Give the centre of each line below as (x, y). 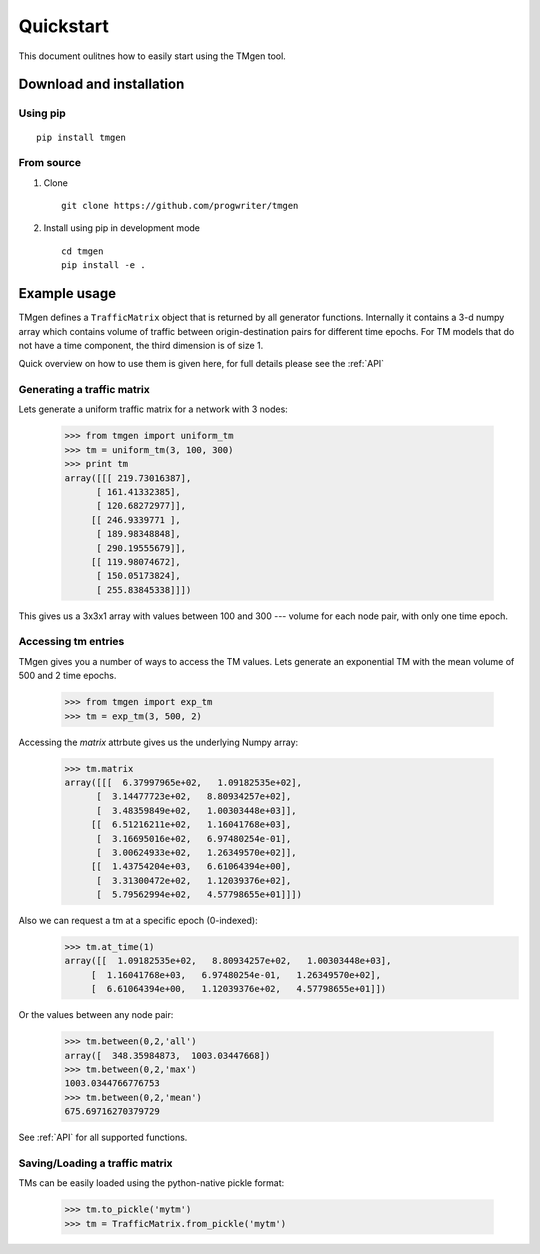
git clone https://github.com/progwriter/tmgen (180, 206)
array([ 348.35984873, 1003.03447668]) (167, 1055)
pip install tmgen (81, 137)
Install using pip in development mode (121, 228)
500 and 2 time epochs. (67, 676)
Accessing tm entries (71, 642)
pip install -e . (103, 265)
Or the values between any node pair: (96, 1015)
